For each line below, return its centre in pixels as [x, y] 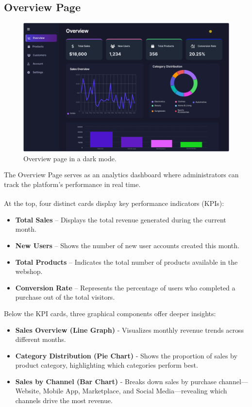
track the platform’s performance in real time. [72, 184]
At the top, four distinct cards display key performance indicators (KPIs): [114, 203]
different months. [41, 339]
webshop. [29, 271]
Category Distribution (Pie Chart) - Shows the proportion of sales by [126, 355]
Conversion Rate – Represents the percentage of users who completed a [125, 287]
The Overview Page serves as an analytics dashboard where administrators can [121, 175]
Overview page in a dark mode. [70, 158]
